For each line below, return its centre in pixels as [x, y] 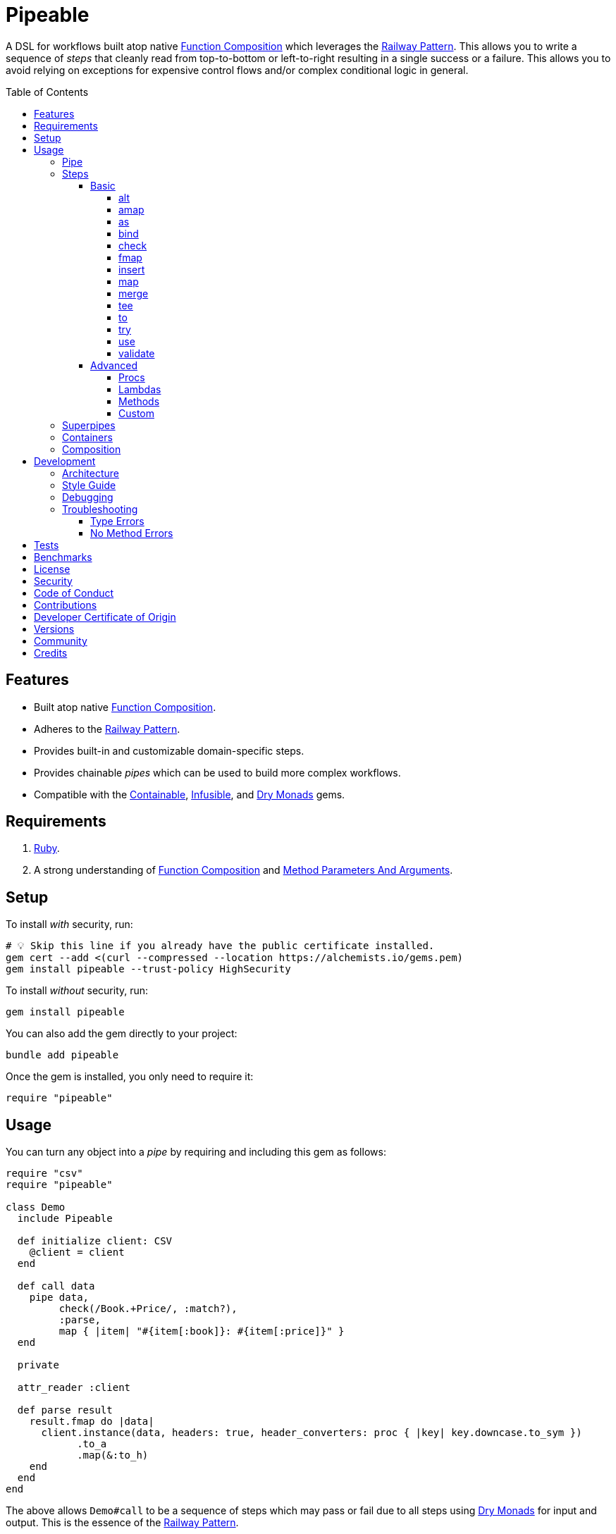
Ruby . [47, 848]
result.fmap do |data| [92, 1422]
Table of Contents [47, 92]
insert [132, 269]
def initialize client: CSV [95, 1241]
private [38, 1365]
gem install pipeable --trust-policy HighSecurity [148, 969]
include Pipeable [65, 1219]
